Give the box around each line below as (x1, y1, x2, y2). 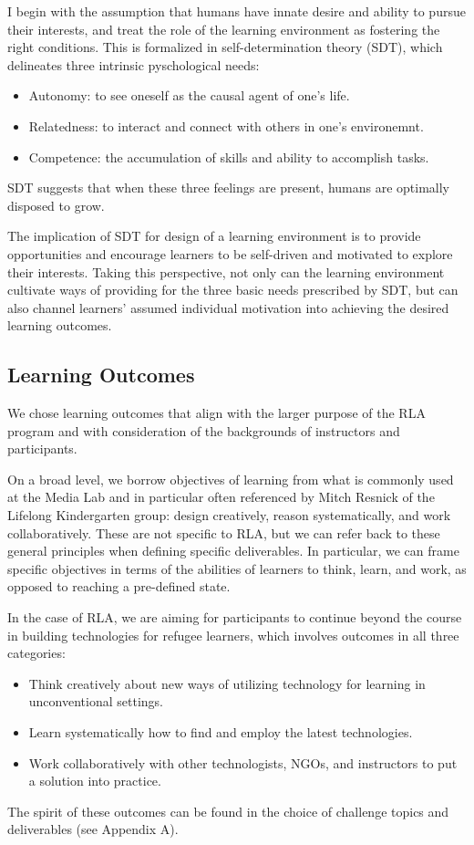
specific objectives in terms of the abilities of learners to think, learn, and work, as (7, 558, 467, 578)
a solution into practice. (28, 771, 161, 790)
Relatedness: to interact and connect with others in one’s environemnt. (28, 116, 424, 135)
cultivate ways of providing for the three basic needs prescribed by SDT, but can (7, 280, 459, 299)
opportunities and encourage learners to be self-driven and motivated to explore (7, 244, 453, 263)
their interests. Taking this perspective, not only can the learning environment (7, 262, 445, 281)
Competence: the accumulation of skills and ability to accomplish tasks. (28, 147, 429, 166)
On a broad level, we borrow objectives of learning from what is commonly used (7, 469, 454, 488)
